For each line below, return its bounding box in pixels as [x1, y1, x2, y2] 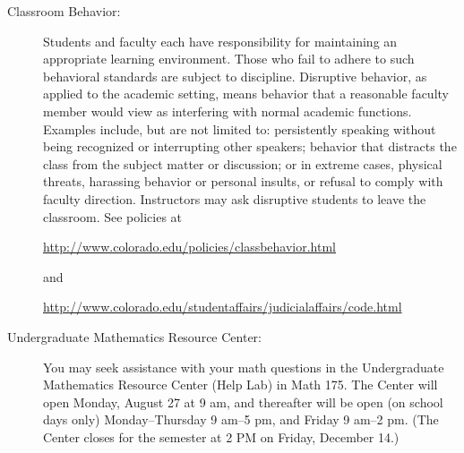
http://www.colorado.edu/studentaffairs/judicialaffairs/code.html [43, 297, 402, 316]
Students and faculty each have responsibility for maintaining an [43, 31, 398, 50]
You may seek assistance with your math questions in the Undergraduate [43, 357, 444, 376]
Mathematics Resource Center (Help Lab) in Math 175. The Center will [43, 375, 438, 394]
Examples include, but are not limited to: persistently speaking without [43, 119, 436, 138]
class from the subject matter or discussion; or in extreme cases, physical [43, 154, 443, 173]
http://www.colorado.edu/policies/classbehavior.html [43, 237, 337, 256]
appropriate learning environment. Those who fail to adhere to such [43, 49, 415, 68]
